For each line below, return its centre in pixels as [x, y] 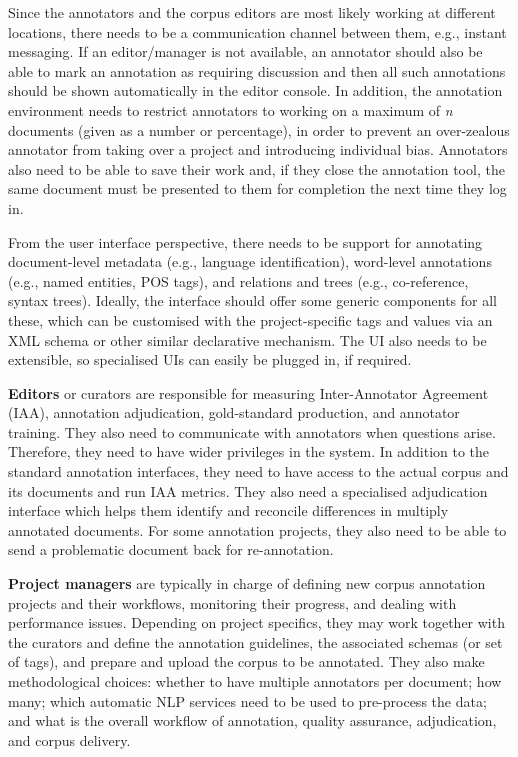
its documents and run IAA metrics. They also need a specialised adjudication [248, 490]
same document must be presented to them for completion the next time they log [257, 188]
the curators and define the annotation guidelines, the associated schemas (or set [255, 641]
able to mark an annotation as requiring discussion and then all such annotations [257, 70]
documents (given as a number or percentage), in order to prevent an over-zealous [259, 129]
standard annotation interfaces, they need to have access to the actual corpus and [258, 471]
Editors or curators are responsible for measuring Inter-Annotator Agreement [248, 392]
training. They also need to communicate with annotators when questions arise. [252, 431]
